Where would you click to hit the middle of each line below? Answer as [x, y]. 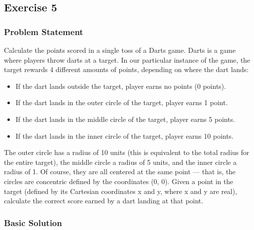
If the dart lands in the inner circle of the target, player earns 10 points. [125, 135]
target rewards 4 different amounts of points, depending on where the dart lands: [127, 69]
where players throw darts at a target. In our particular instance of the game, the [127, 59]
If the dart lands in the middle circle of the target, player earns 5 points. [125, 119]
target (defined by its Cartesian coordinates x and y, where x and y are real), [121, 191]
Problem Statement [44, 31]
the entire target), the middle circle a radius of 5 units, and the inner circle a [120, 162]
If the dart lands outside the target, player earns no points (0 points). [121, 86]
